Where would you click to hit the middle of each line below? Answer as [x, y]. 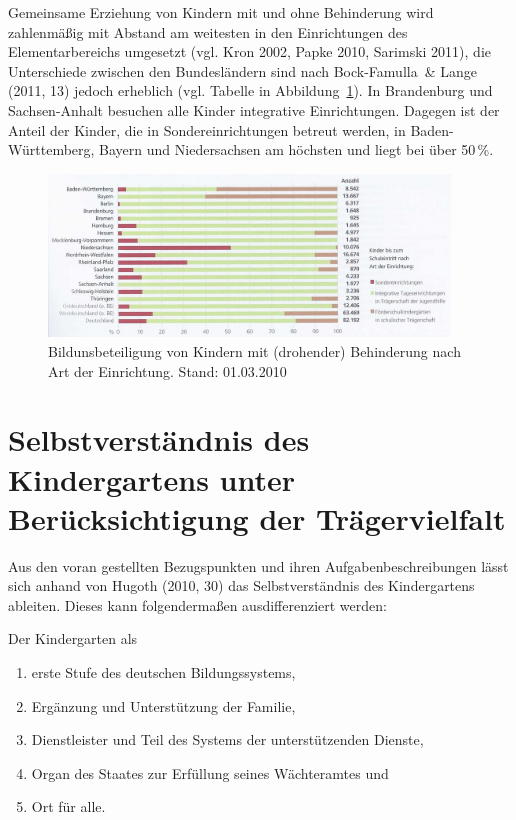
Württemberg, [51, 149]
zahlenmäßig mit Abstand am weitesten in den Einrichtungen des [208, 31]
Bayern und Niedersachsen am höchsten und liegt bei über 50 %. [296, 149]
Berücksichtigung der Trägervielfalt [257, 517]
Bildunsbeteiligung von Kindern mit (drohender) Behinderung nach [254, 350]
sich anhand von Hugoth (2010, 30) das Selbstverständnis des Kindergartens [241, 585]
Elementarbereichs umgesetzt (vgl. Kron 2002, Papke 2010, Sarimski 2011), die [249, 51]
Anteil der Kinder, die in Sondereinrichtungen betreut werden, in [207, 129]
